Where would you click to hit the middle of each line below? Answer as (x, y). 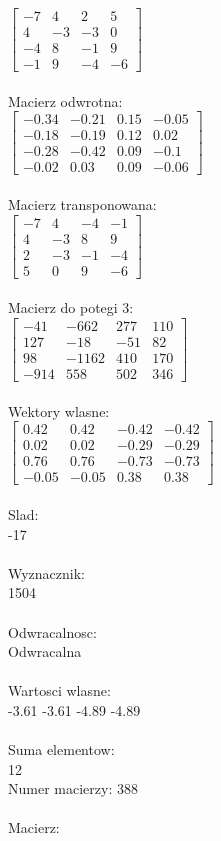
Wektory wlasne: (59, 410)
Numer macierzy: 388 (73, 788)
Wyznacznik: (47, 572)
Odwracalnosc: (52, 631)
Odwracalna (45, 651)
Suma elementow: (61, 749)
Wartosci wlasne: (59, 690)
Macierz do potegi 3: (71, 307)
